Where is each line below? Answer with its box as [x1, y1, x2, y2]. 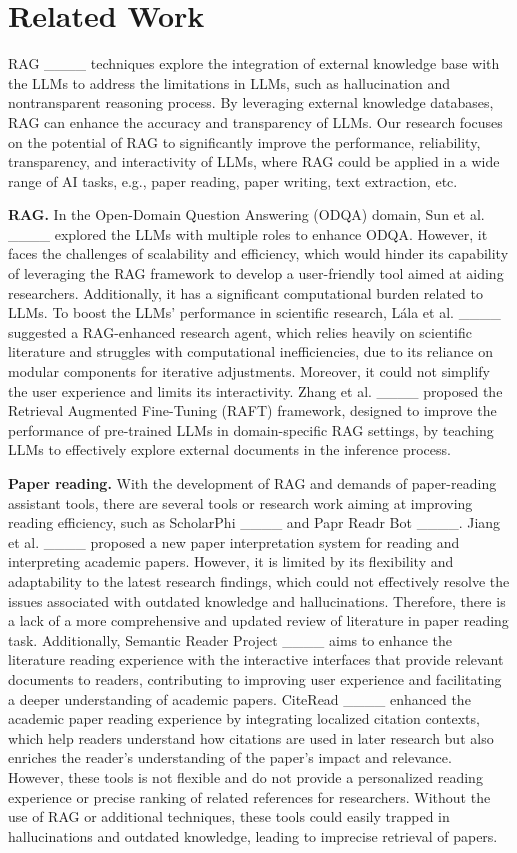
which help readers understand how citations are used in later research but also [8, 727, 494, 748]
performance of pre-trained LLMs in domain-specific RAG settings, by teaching [8, 419, 494, 440]
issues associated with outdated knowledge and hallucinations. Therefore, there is [8, 590, 506, 611]
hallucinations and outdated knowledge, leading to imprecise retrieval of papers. [8, 825, 498, 846]
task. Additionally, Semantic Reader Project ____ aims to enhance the [8, 629, 452, 650]
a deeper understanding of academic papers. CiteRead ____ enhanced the [8, 688, 471, 709]
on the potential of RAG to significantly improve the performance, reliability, [8, 131, 481, 152]
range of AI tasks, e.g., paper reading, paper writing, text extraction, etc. [8, 170, 458, 191]
